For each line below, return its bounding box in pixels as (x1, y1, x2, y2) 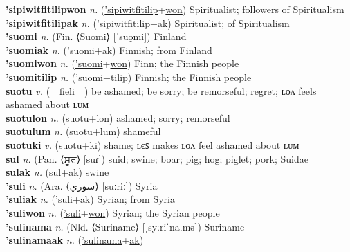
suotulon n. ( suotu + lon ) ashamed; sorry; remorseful (6, 110, 230, 125)
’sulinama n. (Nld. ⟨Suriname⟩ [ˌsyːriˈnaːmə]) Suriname (6, 219, 245, 233)
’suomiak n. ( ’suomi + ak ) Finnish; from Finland (6, 42, 212, 57)
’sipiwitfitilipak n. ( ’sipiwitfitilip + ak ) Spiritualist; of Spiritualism (6, 15, 290, 30)
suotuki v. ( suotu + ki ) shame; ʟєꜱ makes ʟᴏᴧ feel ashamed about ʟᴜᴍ (6, 137, 300, 152)
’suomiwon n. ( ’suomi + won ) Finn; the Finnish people (6, 56, 239, 71)
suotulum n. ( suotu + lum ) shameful (6, 124, 161, 138)
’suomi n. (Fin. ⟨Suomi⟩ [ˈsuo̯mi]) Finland (6, 29, 187, 44)
